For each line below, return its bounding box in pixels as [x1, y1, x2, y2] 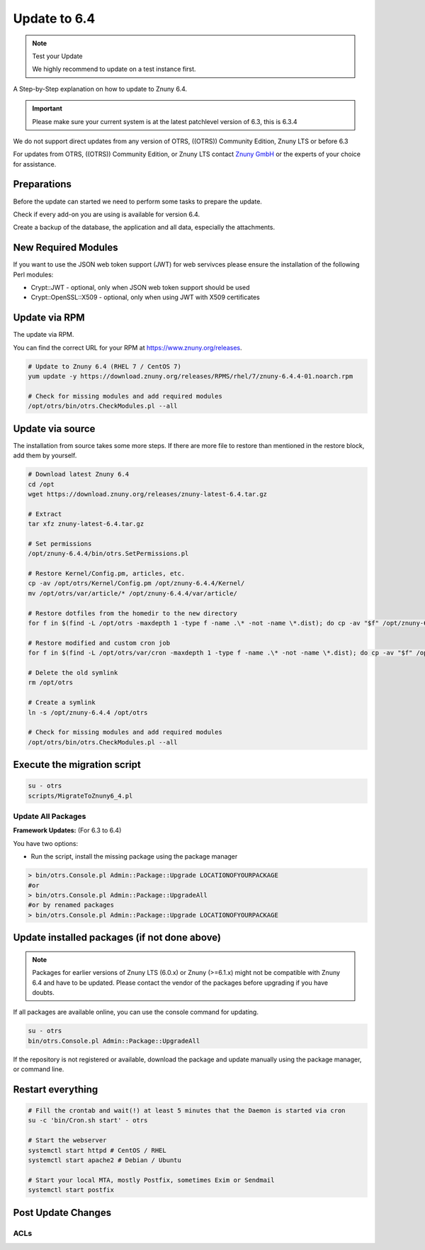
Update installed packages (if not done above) [13, 932, 222, 944]
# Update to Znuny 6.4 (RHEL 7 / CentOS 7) [28, 362, 182, 370]
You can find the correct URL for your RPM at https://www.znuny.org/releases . [13, 343, 242, 352]
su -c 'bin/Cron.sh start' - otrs [28, 1117, 148, 1125]
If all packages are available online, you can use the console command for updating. [13, 1008, 259, 1017]
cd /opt [28, 480, 55, 489]
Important [32, 104, 63, 113]
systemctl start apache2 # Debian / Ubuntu [28, 1156, 182, 1164]
